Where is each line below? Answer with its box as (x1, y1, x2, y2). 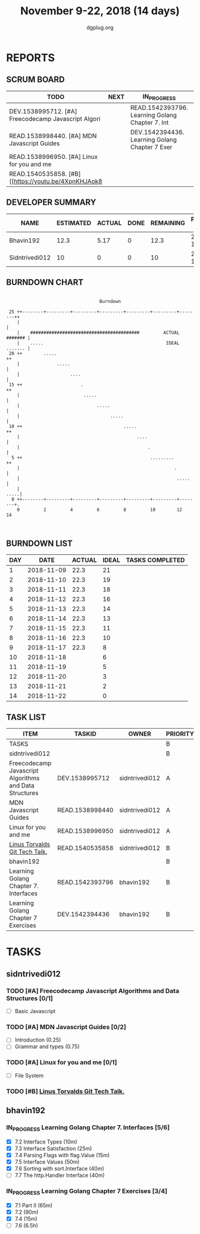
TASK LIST (6, 712, 46, 722)
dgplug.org (86, 24, 114, 31)
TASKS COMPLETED (126, 556, 185, 564)
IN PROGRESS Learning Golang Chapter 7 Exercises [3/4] (6, 1187, 168, 1196)
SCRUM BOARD (6, 74, 65, 85)
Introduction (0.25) (14, 1036, 61, 1044)
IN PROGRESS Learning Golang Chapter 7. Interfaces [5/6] (6, 1123, 170, 1133)
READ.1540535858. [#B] (9, 170, 82, 178)
